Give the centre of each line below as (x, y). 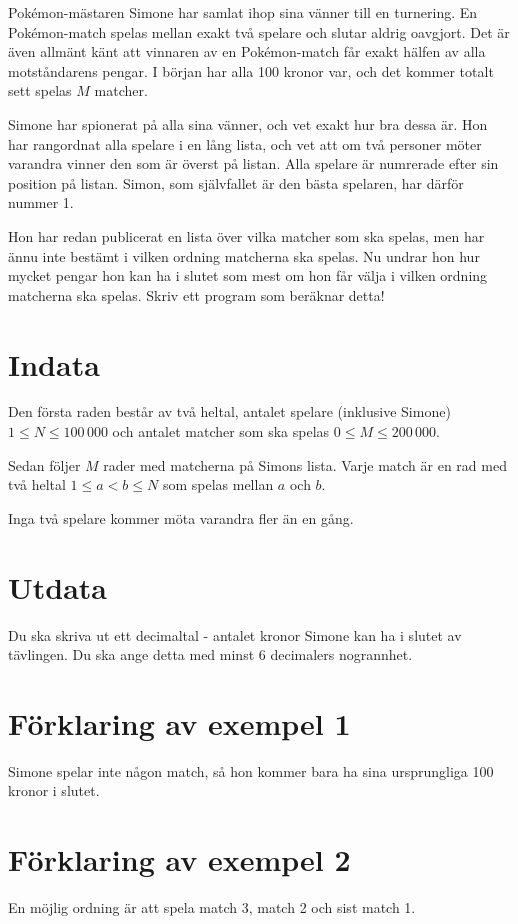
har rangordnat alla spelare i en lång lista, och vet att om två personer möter (245, 143)
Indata (54, 363)
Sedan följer (44, 464)
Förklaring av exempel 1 (179, 722)
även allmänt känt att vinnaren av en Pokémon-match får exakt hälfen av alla (247, 51)
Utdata (58, 586)
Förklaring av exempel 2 (179, 859)
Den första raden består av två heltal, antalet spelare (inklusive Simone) (229, 411)
